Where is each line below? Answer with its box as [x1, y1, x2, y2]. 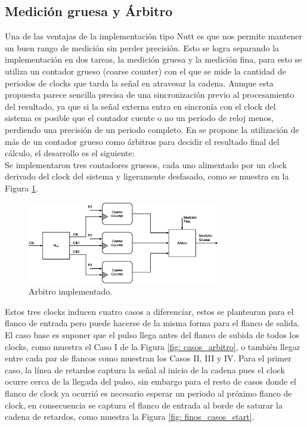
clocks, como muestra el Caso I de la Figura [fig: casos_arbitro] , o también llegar [5, 340, 300, 352]
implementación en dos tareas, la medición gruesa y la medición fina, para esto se [5, 53, 302, 66]
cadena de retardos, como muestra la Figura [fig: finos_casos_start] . [5, 410, 255, 423]
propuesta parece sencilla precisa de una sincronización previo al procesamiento [5, 88, 294, 101]
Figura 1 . [5, 181, 38, 194]
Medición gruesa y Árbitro [5, 2, 173, 20]
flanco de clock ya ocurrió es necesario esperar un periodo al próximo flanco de [5, 386, 292, 399]
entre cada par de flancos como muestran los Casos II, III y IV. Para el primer [5, 352, 292, 364]
